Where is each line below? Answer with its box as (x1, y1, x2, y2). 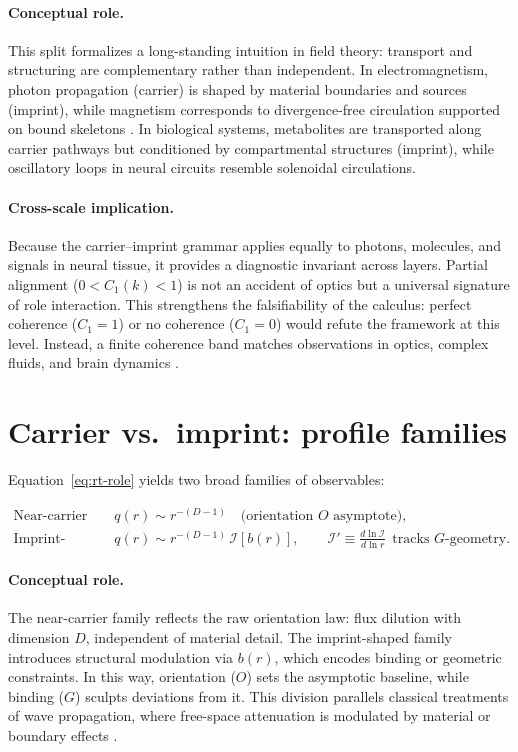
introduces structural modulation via (8, 646, 234, 667)
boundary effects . (8, 724, 118, 745)
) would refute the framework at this (275, 313, 500, 334)
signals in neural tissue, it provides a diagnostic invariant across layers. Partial (8, 254, 488, 275)
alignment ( (8, 273, 79, 294)
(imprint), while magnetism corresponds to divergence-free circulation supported (8, 98, 501, 119)
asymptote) (333, 508, 403, 523)
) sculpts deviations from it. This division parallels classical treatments (75, 685, 509, 706)
